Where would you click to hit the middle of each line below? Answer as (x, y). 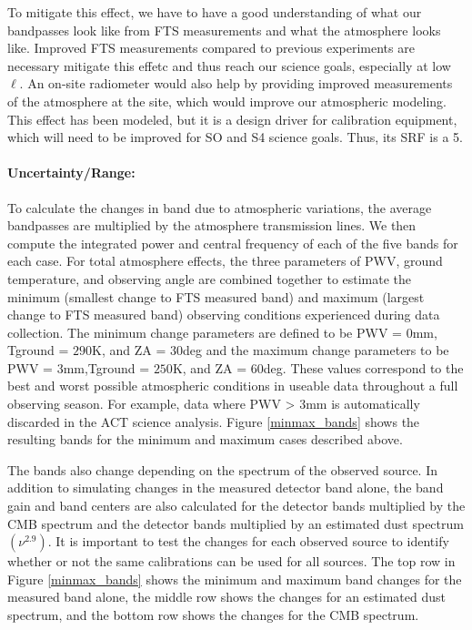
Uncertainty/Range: (71, 173)
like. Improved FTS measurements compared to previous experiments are (211, 48)
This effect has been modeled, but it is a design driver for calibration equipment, (232, 119)
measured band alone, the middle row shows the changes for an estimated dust (226, 597)
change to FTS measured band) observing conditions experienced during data (224, 315)
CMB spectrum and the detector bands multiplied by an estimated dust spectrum (236, 523)
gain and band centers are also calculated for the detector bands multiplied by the (236, 506)
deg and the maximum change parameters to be (316, 350)
